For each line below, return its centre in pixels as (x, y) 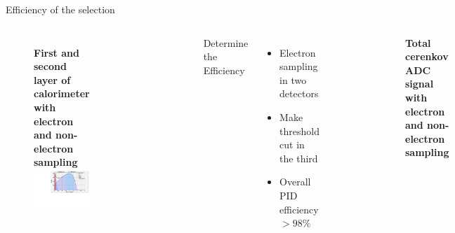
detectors (299, 93)
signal (420, 84)
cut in (292, 144)
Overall (295, 182)
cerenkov (427, 56)
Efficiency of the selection (60, 9)
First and (57, 52)
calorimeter (62, 93)
